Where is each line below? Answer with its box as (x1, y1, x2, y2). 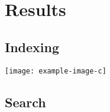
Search (5, 92, 46, 111)
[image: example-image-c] (5, 66, 106, 75)
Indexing (5, 37, 60, 56)
